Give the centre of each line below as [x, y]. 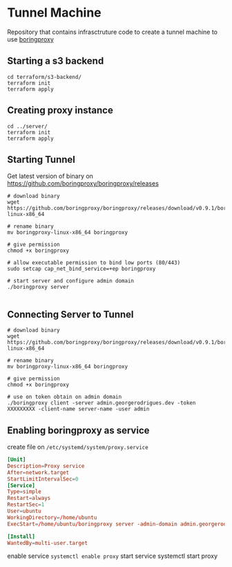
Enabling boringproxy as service [78, 430]
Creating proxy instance [60, 110]
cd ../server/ [28, 126]
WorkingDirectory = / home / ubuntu [52, 517]
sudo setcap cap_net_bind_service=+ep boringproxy [81, 269]
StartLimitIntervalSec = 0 [43, 479]
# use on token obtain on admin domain [65, 397]
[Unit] [17, 460]
